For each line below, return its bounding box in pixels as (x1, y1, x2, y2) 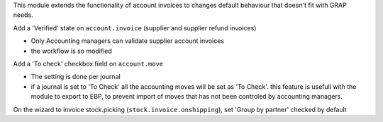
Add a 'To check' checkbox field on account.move (13, 59, 164, 68)
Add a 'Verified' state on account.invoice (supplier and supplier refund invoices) (13, 23, 257, 32)
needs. (13, 11, 33, 19)
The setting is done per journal (30, 73, 121, 81)
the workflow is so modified (30, 47, 113, 55)
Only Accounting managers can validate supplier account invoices (30, 37, 225, 45)
